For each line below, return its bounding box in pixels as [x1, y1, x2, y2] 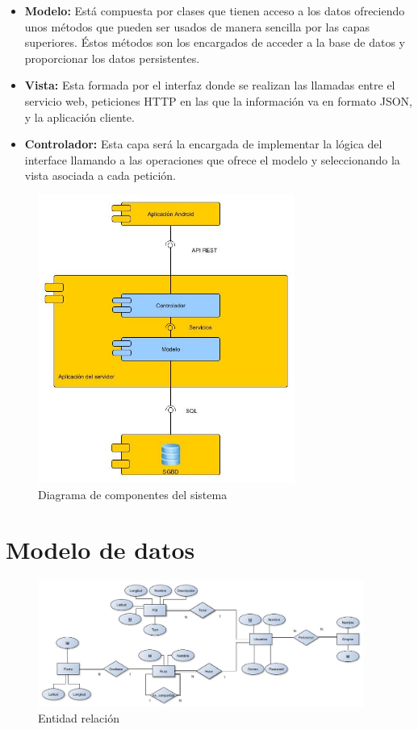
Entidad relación [38, 710, 119, 727]
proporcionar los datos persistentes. [24, 49, 200, 66]
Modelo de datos [6, 533, 195, 566]
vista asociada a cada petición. [24, 167, 177, 184]
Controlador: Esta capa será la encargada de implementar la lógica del [24, 135, 382, 152]
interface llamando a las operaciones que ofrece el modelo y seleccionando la [24, 151, 400, 168]
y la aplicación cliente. [24, 108, 135, 125]
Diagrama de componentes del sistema [38, 485, 228, 502]
